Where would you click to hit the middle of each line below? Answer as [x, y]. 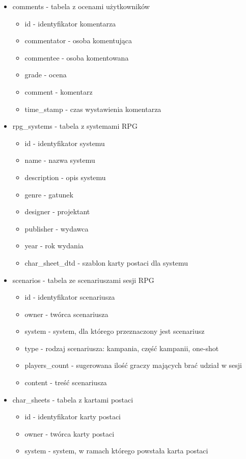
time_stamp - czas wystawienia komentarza [93, 109]
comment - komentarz [59, 91]
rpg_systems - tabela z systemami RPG [75, 126]
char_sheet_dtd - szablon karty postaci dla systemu [106, 262]
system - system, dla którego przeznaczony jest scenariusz [115, 331]
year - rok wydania [54, 246]
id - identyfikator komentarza [70, 23]
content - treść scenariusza [66, 382]
